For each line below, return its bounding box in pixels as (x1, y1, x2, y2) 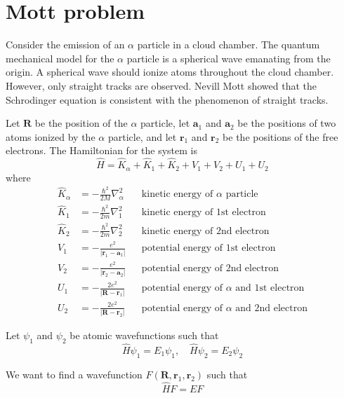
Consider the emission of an (6, 37, 125, 52)
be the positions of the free (223, 129, 338, 144)
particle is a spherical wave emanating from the (126, 50, 331, 65)
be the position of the (34, 116, 128, 130)
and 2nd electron (235, 303, 307, 313)
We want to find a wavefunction (6, 366, 143, 381)
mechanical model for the (6, 50, 114, 65)
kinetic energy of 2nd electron (141, 226, 270, 236)
